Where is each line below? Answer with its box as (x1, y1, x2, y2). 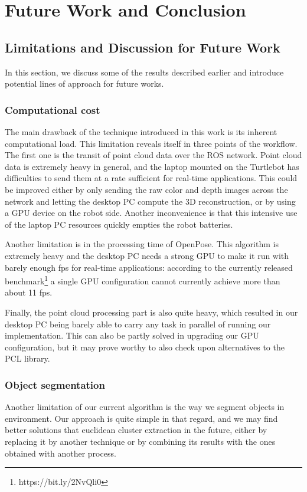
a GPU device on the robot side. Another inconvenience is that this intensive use (5, 206, 298, 219)
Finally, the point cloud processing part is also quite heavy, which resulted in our (5, 306, 298, 318)
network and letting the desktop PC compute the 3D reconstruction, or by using (5, 195, 296, 207)
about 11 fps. (5, 286, 53, 299)
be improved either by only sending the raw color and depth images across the (5, 183, 288, 195)
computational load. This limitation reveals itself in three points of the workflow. (5, 137, 298, 149)
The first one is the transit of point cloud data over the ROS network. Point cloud (5, 149, 302, 161)
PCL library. (5, 352, 50, 365)
